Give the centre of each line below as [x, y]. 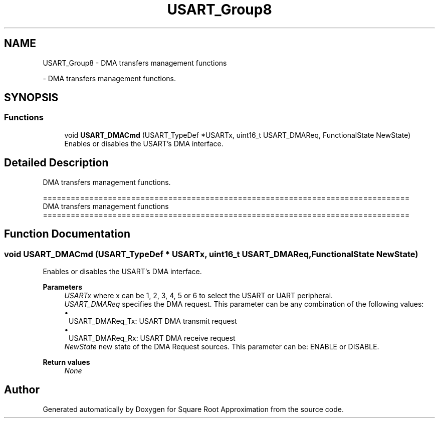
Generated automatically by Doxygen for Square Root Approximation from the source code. [193, 409]
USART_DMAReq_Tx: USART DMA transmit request [153, 321]
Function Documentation [67, 234]
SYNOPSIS [31, 98]
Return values [66, 362]
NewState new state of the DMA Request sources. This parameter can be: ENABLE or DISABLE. [222, 346]
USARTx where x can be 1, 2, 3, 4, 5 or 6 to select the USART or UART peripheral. [199, 295]
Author [22, 390]
